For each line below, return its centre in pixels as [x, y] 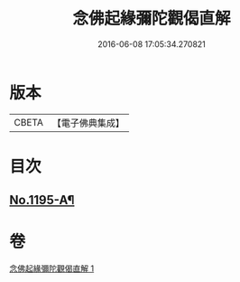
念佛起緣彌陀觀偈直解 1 [52, 268]
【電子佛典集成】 [88, 123]
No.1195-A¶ [42, 200]
